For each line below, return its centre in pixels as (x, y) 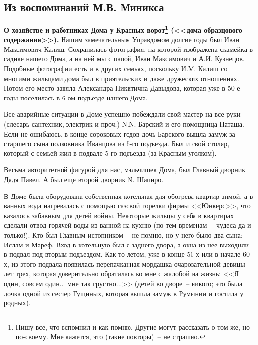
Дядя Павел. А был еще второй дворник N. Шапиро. (84, 179)
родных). (17, 303)
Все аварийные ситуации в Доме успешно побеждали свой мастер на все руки (122, 114)
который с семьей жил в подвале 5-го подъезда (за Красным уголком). (110, 153)
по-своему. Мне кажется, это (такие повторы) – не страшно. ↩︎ (111, 336)
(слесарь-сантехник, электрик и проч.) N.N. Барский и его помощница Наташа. (124, 124)
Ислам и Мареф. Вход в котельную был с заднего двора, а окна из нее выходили (126, 244)
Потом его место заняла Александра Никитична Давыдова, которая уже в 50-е (122, 88)
